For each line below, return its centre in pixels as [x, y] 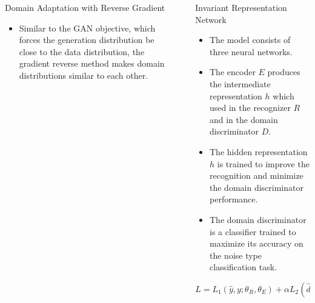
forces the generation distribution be [87, 40]
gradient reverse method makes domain [92, 63]
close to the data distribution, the [82, 51]
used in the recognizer [250, 108]
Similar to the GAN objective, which [87, 28]
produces [284, 72]
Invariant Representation [241, 7]
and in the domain [244, 119]
